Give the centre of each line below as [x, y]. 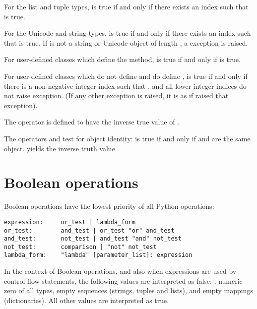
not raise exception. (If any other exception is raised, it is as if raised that [116, 95]
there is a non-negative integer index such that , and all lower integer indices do [125, 86]
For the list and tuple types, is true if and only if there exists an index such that [126, 6]
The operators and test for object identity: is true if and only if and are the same [127, 138]
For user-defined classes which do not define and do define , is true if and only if [126, 76]
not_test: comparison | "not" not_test [80, 247]
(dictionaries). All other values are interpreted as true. [87, 300]
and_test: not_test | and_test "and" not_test [93, 239]
